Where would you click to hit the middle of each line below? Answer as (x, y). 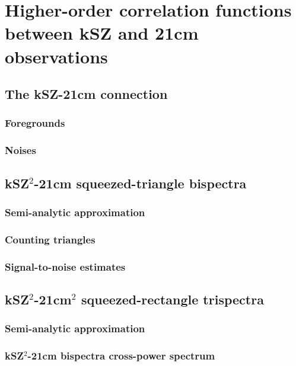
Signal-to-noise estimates (65, 266)
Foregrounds (35, 123)
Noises (20, 150)
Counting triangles (50, 239)
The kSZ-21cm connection (86, 94)
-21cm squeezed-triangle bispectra (140, 183)
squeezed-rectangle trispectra (173, 299)
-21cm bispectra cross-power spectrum (121, 356)
